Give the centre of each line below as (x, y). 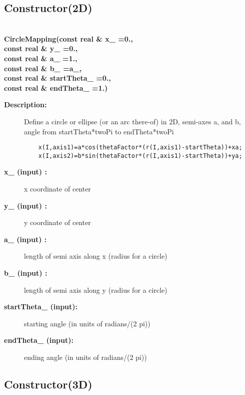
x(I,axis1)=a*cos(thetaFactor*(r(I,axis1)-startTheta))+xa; (140, 148)
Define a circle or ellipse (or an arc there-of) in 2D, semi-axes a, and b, (132, 121)
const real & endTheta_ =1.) (56, 87)
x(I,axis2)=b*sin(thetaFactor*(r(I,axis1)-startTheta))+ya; (140, 156)
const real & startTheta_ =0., (57, 78)
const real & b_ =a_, (43, 68)
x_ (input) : (25, 172)
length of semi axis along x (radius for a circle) (96, 256)
